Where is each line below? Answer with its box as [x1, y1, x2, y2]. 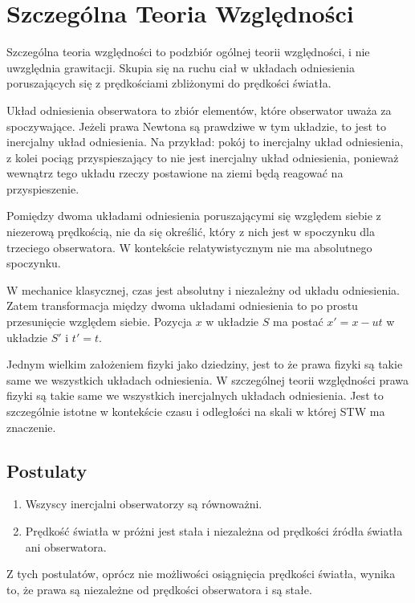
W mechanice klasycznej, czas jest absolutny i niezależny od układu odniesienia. [6, 281, 401, 298]
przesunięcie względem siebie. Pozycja [6, 313, 192, 330]
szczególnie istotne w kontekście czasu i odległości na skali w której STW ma [6, 403, 385, 419]
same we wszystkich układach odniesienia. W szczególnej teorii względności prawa [6, 371, 409, 388]
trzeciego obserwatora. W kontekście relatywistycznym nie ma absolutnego [6, 238, 372, 255]
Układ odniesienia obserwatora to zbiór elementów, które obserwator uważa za [6, 101, 392, 118]
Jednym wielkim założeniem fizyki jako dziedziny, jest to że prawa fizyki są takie [6, 356, 403, 373]
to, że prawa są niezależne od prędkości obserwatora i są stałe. [6, 581, 312, 597]
